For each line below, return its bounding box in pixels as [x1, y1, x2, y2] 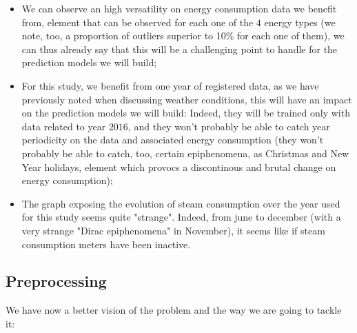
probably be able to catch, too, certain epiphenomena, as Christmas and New [21, 145, 349, 160]
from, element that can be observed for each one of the [21, 14, 254, 29]
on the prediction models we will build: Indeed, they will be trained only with [21, 105, 350, 120]
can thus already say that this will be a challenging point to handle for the [21, 41, 338, 56]
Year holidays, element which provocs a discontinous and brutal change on [21, 159, 336, 174]
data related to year [21, 119, 106, 133]
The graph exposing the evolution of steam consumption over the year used [21, 196, 340, 210]
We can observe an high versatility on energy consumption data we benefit [21, 1, 337, 15]
